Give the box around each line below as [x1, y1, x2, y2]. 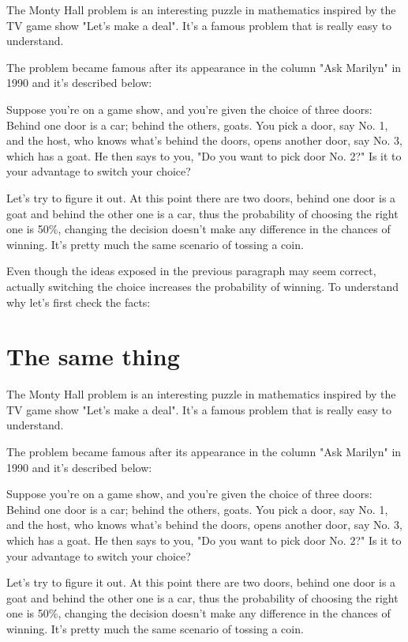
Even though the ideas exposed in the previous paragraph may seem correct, [6, 262, 376, 279]
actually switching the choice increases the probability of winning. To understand [6, 278, 399, 294]
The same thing [6, 340, 180, 372]
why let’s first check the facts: [6, 293, 151, 310]
